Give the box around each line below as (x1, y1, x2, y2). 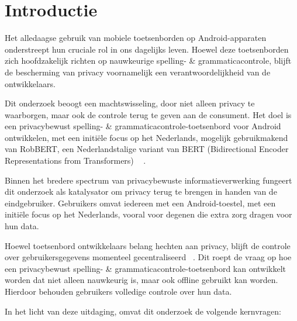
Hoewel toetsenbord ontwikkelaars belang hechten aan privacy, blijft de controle (5, 239, 291, 251)
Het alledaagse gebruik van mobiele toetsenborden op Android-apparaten (5, 32, 267, 44)
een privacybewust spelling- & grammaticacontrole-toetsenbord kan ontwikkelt (5, 262, 286, 274)
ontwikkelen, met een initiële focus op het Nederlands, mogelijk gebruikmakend (5, 131, 288, 143)
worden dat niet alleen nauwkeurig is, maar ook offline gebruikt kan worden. (5, 274, 278, 286)
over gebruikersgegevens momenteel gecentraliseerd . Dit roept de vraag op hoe (5, 251, 292, 263)
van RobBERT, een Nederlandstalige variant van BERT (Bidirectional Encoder (5, 143, 289, 155)
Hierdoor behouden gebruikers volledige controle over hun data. (5, 285, 232, 297)
